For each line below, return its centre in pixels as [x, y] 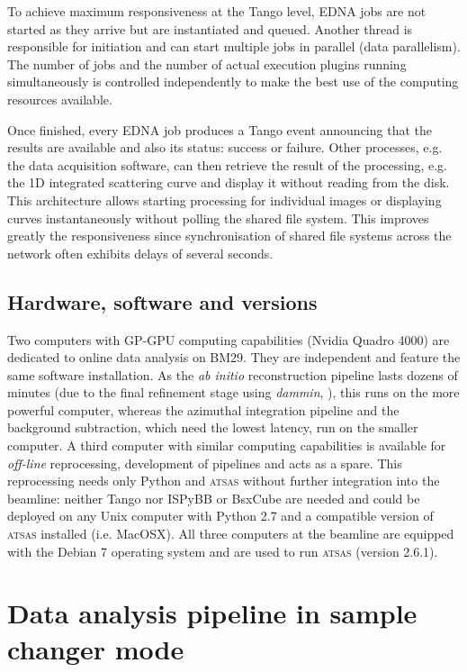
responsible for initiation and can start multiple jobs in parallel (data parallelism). [234, 46]
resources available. [60, 99]
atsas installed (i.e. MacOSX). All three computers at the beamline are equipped [231, 534]
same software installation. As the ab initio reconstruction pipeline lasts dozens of [233, 374]
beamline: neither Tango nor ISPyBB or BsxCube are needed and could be [214, 498]
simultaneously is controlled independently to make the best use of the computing [233, 82]
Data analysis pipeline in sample [212, 613]
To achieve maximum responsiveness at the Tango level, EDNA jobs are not [217, 11]
